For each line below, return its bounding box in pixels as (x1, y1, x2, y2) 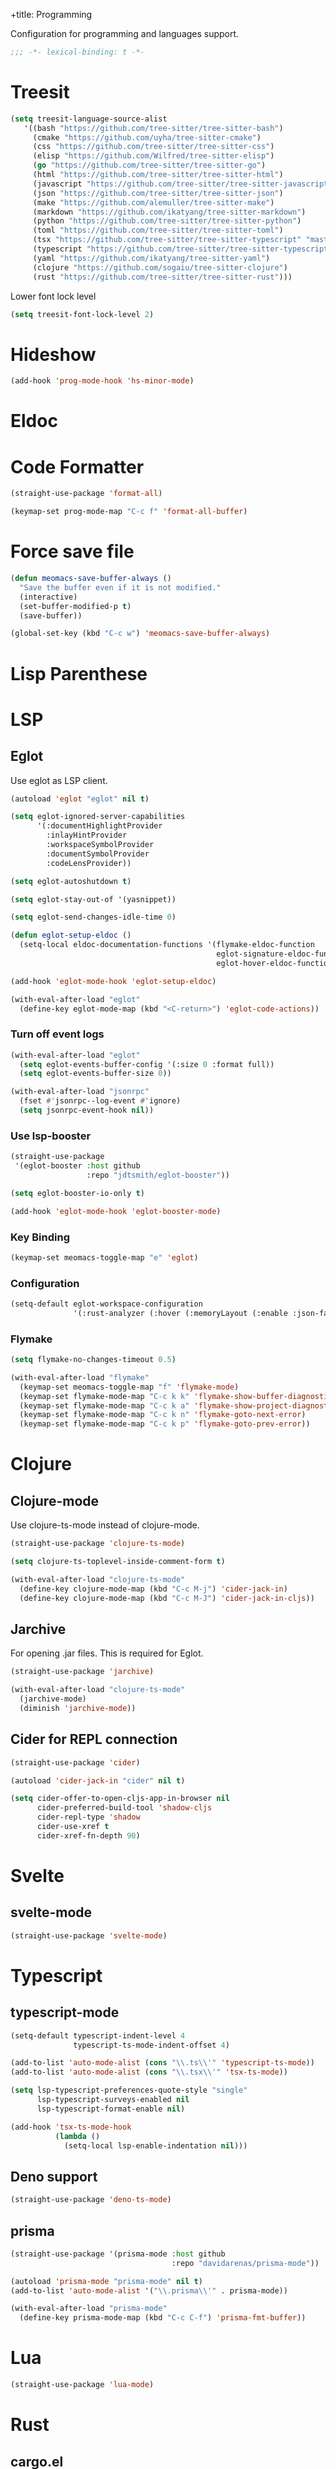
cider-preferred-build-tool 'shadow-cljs (36, 1803, 213, 1813)
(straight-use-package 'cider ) (10, 1757, 141, 1768)
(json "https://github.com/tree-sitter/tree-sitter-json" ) (32, 188, 284, 198)
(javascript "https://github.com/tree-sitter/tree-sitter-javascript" (32, 179, 333, 189)
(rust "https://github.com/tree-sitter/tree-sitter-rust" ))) (32, 272, 293, 282)
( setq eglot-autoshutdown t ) (10, 876, 132, 886)
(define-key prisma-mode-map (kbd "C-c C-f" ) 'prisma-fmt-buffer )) (19, 2313, 307, 2323)
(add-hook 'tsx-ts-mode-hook (10, 2122, 132, 2132)
